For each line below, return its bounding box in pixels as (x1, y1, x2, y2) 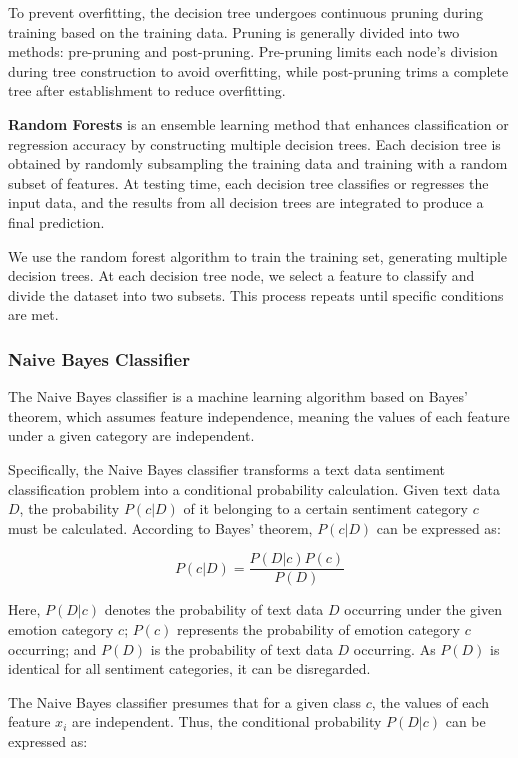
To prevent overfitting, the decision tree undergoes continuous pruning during (8, 2, 483, 22)
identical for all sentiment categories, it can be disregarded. (8, 658, 371, 679)
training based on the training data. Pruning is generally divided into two (8, 21, 460, 42)
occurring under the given (344, 599, 502, 620)
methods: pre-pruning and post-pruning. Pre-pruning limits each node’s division (8, 41, 498, 62)
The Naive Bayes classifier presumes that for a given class (8, 691, 362, 712)
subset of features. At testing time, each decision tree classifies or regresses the (8, 172, 489, 193)
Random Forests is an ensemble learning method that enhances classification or (8, 113, 509, 134)
